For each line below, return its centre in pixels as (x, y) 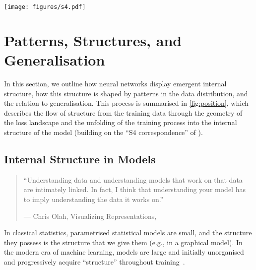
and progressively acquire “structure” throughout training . (95, 261)
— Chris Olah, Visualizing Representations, (90, 216)
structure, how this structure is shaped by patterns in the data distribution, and (126, 93)
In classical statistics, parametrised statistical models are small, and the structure (128, 233)
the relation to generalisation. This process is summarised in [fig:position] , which (126, 103)
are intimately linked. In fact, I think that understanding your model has (134, 189)
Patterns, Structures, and (93, 40)
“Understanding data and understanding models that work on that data (133, 179)
